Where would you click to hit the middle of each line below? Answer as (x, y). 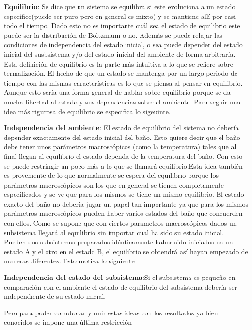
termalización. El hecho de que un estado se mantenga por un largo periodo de (121, 73)
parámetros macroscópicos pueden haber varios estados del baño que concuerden (123, 213)
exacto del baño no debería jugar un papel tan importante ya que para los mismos (126, 203)
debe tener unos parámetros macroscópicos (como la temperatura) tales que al (120, 147)
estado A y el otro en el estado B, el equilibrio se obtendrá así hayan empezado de (126, 251)
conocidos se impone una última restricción (68, 322)
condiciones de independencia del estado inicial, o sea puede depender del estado (123, 44)
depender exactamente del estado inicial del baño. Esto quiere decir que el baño (122, 137)
